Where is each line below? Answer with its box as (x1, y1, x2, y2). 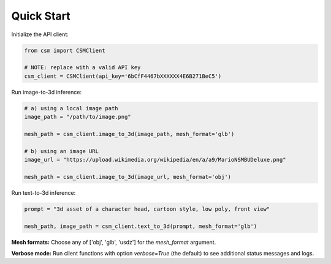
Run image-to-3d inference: (11, 88, 82, 96)
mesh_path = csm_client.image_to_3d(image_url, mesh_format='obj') (24, 173, 232, 180)
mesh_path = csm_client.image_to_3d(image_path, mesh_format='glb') (24, 130, 235, 137)
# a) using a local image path (24, 105, 119, 111)
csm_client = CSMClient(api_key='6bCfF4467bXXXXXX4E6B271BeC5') (24, 72, 222, 80)
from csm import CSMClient (24, 47, 105, 54)
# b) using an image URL (24, 148, 99, 154)
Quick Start (11, 9, 70, 23)
